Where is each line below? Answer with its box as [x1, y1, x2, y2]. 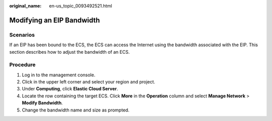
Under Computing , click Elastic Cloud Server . [22, 86, 118, 92]
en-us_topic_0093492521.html [49, 3, 112, 9]
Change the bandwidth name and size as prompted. [22, 107, 129, 113]
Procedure [9, 61, 36, 68]
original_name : [9, 3, 42, 9]
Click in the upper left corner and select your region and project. [22, 79, 156, 85]
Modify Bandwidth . [22, 100, 63, 106]
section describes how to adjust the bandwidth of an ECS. [9, 49, 130, 55]
